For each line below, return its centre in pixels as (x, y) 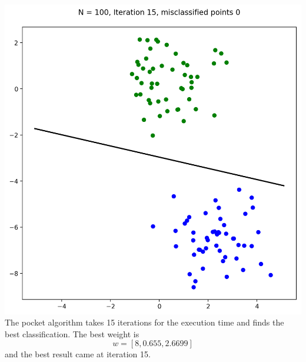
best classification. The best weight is (72, 333)
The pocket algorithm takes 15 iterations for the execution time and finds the (144, 322)
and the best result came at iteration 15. (78, 354)
